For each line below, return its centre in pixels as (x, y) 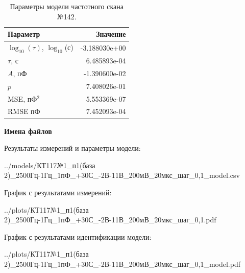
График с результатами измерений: (58, 192)
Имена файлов (28, 131)
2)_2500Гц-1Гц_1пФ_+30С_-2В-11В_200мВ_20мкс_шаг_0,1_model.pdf (122, 264)
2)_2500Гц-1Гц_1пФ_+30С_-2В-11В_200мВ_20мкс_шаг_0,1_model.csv (122, 175)
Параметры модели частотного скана (67, 6)
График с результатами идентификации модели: (78, 236)
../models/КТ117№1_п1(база (50, 165)
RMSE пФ (24, 111)
